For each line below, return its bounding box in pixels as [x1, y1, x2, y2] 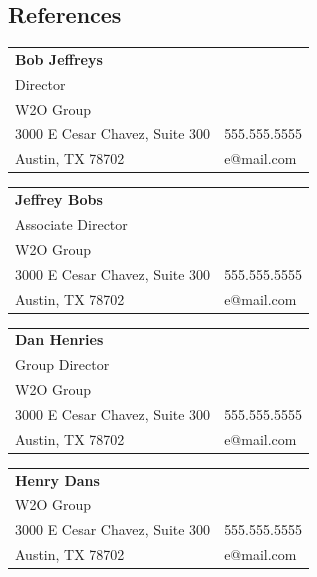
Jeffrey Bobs [15, 189, 103, 210]
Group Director [15, 354, 110, 375]
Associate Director [15, 214, 128, 235]
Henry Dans [15, 469, 100, 490]
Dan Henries [15, 329, 104, 350]
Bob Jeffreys [15, 48, 103, 69]
